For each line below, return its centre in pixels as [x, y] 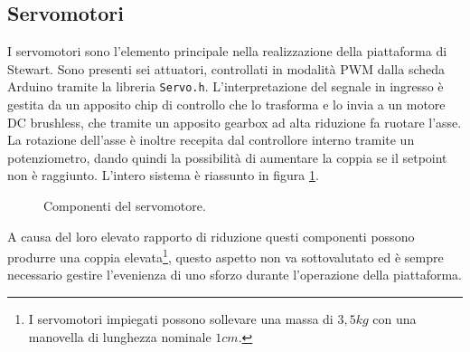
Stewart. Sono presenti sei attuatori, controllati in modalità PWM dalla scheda [226, 68]
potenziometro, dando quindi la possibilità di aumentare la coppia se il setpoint [227, 157]
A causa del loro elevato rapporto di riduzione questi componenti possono [211, 236]
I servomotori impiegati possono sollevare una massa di [181, 319]
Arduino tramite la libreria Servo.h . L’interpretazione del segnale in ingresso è [226, 86]
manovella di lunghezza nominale [120, 336]
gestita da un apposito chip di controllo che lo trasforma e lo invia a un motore [226, 105]
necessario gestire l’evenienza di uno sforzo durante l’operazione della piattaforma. [235, 275]
